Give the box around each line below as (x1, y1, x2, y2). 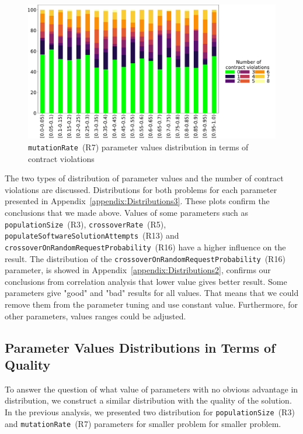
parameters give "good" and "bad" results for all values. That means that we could (5, 287, 299, 299)
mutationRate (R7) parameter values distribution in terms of (28, 140, 249, 153)
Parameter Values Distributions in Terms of (5, 338, 276, 356)
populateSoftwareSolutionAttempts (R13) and (5, 229, 179, 242)
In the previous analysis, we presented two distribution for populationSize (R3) (5, 405, 295, 418)
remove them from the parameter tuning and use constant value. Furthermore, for (5, 298, 298, 311)
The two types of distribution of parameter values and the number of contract (5, 172, 284, 184)
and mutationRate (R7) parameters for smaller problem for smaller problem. (5, 417, 281, 429)
